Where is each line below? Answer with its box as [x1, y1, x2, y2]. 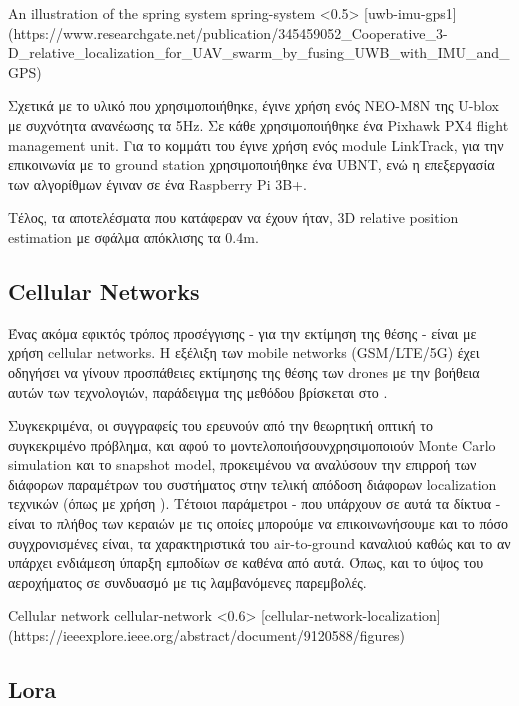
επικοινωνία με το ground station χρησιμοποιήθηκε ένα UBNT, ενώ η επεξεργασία [8, 154, 495, 175]
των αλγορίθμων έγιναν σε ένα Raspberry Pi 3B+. [8, 173, 307, 194]
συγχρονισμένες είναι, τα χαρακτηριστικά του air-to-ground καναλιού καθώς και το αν [8, 532, 511, 553]
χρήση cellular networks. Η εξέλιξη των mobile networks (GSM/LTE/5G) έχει [8, 342, 480, 363]
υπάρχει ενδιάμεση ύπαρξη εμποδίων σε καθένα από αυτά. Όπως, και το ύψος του [8, 552, 484, 573]
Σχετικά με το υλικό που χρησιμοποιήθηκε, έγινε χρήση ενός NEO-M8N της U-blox [8, 95, 500, 116]
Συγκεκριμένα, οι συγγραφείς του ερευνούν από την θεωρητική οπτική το [8, 415, 433, 436]
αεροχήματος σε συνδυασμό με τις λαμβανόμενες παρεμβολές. [8, 571, 367, 592]
